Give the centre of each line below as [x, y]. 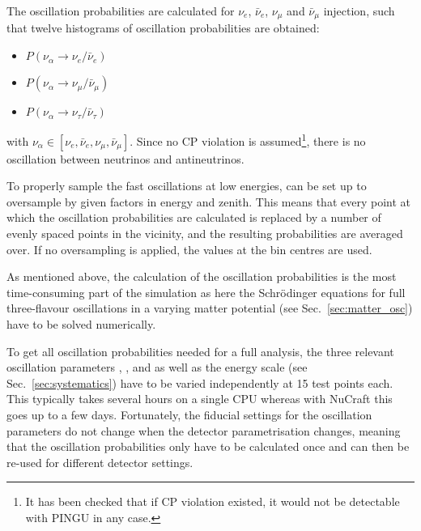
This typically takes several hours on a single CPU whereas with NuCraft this [200, 399]
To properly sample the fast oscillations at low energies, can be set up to [187, 186]
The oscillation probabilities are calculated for [121, 11]
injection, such [359, 11]
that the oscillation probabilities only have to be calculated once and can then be [208, 446]
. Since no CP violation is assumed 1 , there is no [248, 140]
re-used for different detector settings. [100, 462]
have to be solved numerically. [81, 324]
